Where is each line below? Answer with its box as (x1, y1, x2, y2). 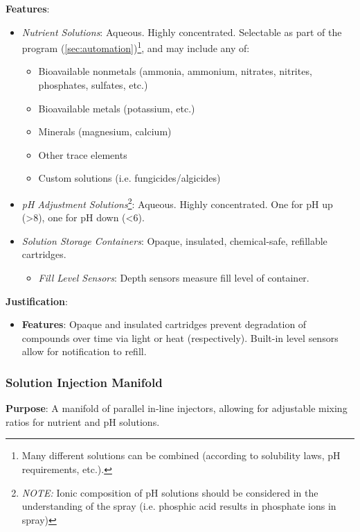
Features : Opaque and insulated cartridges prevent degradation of (21, 317, 307, 332)
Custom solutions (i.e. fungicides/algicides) (38, 171, 221, 185)
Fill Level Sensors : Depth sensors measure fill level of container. (38, 271, 309, 285)
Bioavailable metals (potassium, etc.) (38, 101, 195, 115)
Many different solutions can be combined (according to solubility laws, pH (21, 448, 341, 463)
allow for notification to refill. (21, 344, 147, 359)
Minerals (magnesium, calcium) (38, 124, 172, 139)
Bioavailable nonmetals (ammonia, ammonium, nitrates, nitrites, (38, 64, 312, 78)
